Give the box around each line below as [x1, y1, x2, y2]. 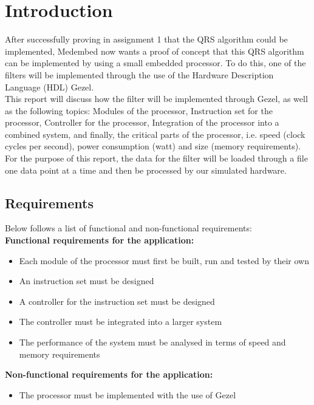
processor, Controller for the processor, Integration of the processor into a [5, 116, 279, 129]
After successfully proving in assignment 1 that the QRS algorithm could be [5, 33, 288, 46]
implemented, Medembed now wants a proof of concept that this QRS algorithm [5, 44, 304, 57]
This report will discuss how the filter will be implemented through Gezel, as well [5, 92, 308, 105]
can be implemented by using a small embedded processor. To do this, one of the [5, 56, 306, 69]
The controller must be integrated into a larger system [19, 315, 222, 328]
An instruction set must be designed [19, 274, 154, 287]
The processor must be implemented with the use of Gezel [19, 388, 236, 401]
